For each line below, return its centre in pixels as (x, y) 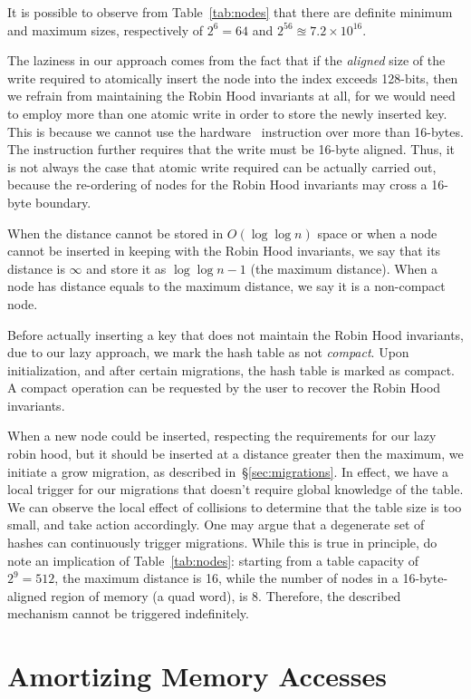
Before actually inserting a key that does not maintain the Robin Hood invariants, (235, 334)
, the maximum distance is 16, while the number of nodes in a (226, 578)
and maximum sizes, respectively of (106, 29)
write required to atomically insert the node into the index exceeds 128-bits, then (233, 78)
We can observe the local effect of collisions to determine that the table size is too (235, 506)
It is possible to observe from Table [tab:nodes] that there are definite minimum (230, 12)
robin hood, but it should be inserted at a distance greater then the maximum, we (235, 454)
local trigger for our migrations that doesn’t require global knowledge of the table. (235, 489)
